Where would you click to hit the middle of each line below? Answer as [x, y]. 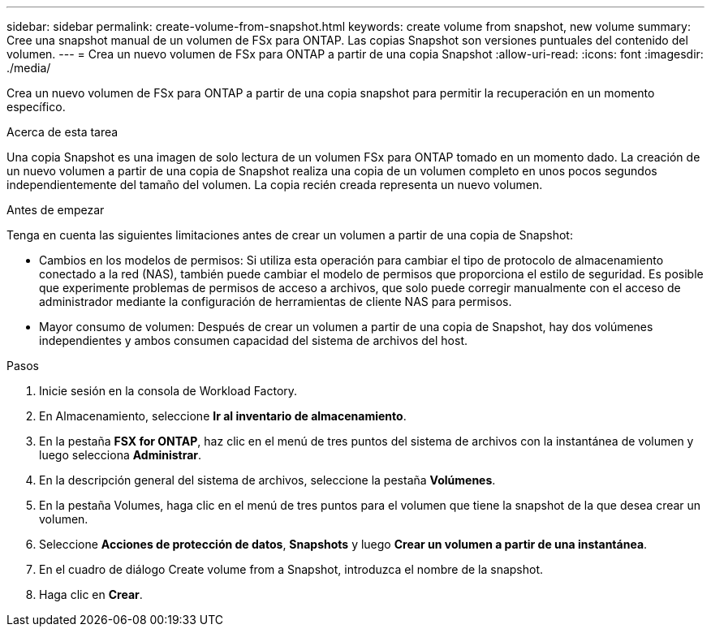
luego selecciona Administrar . [121, 455]
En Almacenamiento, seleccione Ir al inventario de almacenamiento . [223, 416]
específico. [36, 107]
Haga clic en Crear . [91, 594]
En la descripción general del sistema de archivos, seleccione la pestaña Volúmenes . [267, 480]
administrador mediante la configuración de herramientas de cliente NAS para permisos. [276, 301]
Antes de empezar [56, 210]
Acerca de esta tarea [62, 132]
